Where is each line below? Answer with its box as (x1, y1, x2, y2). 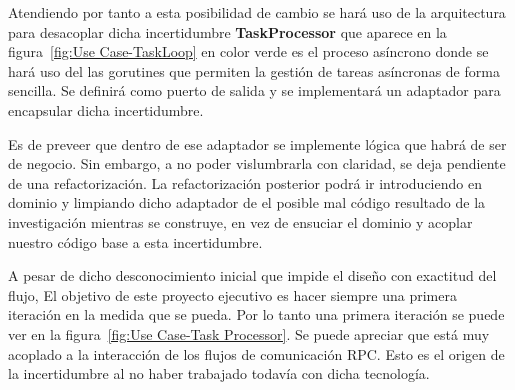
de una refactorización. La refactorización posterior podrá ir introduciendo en (8, 172, 482, 193)
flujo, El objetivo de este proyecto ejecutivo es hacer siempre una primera (8, 284, 457, 305)
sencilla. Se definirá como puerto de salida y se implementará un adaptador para (8, 80, 501, 101)
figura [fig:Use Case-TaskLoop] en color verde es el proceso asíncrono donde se (8, 41, 489, 62)
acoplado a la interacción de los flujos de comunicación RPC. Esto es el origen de (8, 343, 505, 364)
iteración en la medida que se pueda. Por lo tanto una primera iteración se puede (8, 304, 505, 325)
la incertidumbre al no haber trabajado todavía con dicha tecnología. (8, 363, 430, 384)
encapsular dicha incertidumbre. (8, 99, 204, 120)
